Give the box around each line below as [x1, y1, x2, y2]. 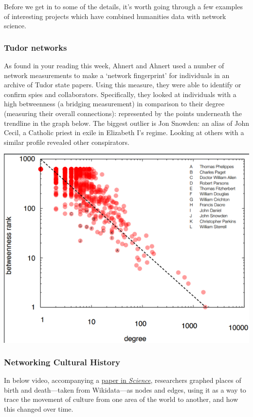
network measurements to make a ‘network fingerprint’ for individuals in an [4, 70, 230, 80]
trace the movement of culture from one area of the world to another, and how [4, 394, 238, 404]
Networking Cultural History [4, 356, 120, 368]
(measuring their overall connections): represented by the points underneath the [4, 108, 242, 118]
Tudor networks [4, 41, 67, 53]
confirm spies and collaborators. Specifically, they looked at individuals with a [4, 89, 236, 99]
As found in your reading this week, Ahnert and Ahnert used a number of [4, 60, 224, 70]
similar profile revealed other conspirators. [4, 137, 129, 147]
